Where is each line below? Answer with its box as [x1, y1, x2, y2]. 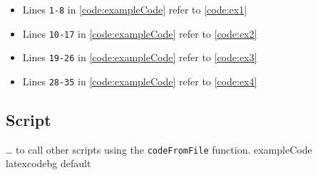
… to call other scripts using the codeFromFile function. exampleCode [6, 142, 312, 157]
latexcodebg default [6, 156, 91, 171]
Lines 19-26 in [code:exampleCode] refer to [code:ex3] [22, 50, 257, 65]
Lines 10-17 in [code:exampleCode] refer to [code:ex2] [22, 26, 257, 41]
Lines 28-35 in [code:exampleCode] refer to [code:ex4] [22, 73, 257, 88]
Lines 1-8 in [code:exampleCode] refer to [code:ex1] [22, 2, 247, 16]
